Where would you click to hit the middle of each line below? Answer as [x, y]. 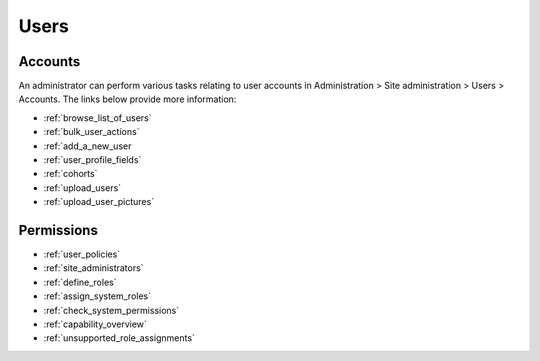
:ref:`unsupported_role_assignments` [119, 338]
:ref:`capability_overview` [95, 324]
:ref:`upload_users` [82, 187]
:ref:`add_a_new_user [87, 146]
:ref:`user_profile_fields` [92, 160]
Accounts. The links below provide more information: [127, 99]
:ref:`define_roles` [80, 282]
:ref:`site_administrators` [93, 268]
